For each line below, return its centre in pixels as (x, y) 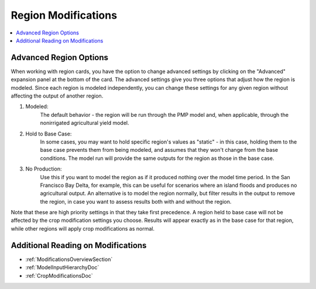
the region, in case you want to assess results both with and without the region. (136, 201)
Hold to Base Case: (49, 134)
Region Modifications (64, 15)
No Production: (44, 169)
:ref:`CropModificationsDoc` (59, 276)
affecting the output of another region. (57, 96)
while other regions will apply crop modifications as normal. (83, 228)
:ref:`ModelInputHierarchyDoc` (62, 267)
